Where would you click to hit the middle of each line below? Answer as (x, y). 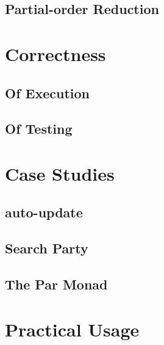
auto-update (44, 212)
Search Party (47, 248)
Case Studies (60, 173)
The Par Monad (56, 284)
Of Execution (47, 93)
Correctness (55, 53)
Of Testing (39, 129)
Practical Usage (72, 329)
